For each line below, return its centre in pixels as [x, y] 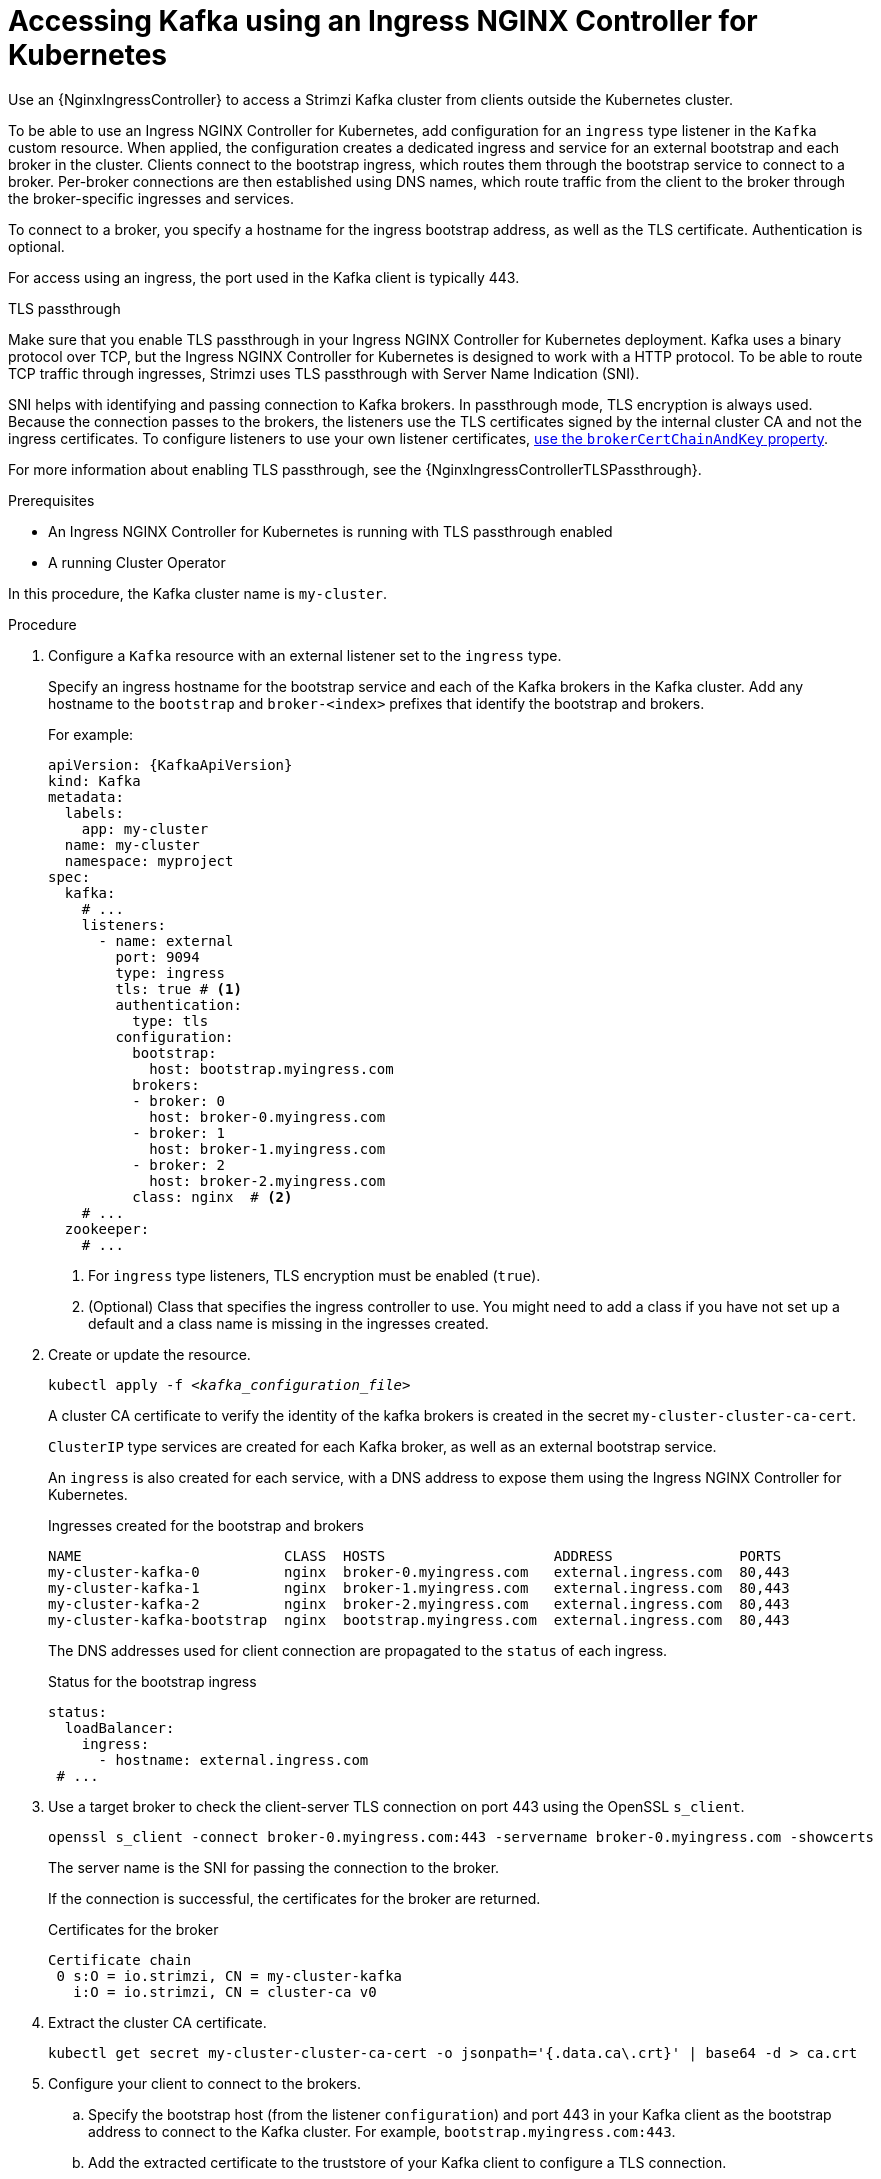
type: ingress [170, 972]
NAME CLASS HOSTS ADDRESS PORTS [415, 1555]
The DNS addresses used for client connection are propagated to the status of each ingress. [358, 1650]
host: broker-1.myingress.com [267, 1148]
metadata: [86, 796]
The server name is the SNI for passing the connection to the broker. [274, 1867]
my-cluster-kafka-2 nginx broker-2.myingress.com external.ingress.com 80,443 [419, 1603]
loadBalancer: [119, 1727]
